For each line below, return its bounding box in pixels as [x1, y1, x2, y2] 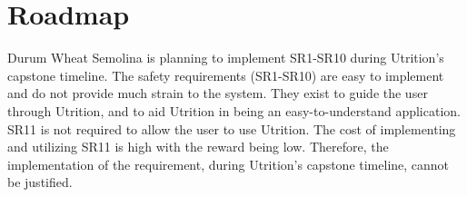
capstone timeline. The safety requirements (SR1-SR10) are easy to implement [7, 65, 444, 84]
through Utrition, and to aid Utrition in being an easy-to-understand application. [7, 101, 461, 120]
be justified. [7, 172, 73, 192]
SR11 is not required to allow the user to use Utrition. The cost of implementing [7, 119, 456, 138]
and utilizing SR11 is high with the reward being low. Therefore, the [7, 137, 389, 156]
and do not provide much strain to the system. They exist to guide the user [7, 84, 428, 103]
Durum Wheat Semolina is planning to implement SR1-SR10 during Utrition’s [7, 48, 444, 67]
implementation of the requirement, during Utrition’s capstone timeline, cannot [7, 154, 450, 173]
